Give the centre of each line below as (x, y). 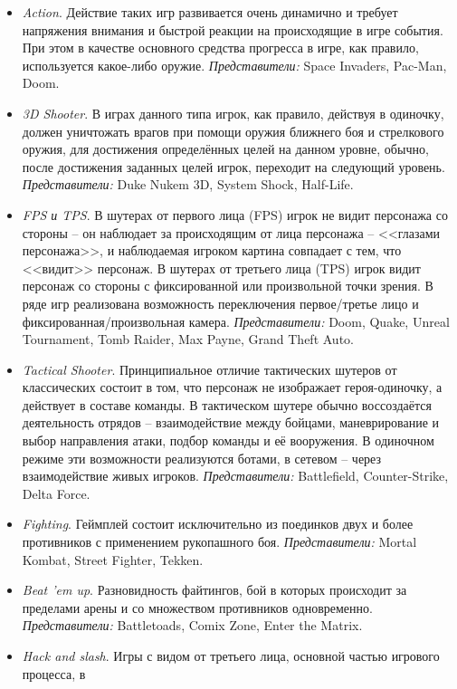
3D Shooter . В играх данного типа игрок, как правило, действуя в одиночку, (233, 113)
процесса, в (54, 673)
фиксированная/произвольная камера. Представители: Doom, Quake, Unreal (236, 321)
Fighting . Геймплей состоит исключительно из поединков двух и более (218, 524)
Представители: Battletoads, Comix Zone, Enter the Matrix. (192, 625)
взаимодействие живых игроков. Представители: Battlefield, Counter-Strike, (235, 476)
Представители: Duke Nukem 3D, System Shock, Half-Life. (188, 184)
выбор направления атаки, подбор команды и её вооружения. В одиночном (228, 440)
